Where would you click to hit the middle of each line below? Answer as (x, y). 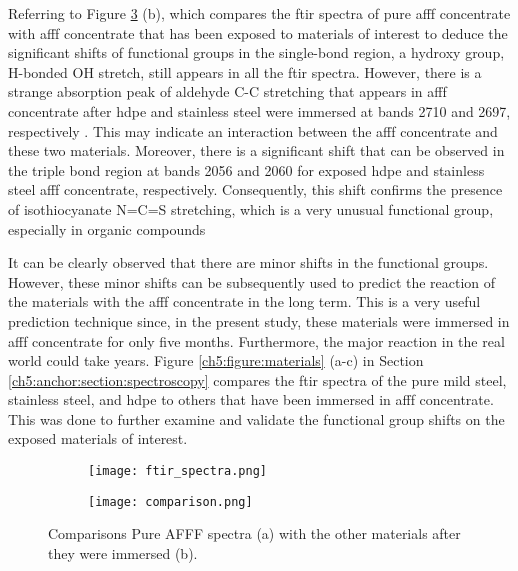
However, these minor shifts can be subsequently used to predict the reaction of (252, 281)
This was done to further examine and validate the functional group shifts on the (256, 418)
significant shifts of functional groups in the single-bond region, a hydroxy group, (256, 52)
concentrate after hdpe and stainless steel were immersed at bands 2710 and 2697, (259, 110)
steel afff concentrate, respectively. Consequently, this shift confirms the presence (255, 189)
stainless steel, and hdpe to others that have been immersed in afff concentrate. (251, 399)
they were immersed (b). (123, 552)
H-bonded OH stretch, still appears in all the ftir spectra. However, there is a (245, 71)
